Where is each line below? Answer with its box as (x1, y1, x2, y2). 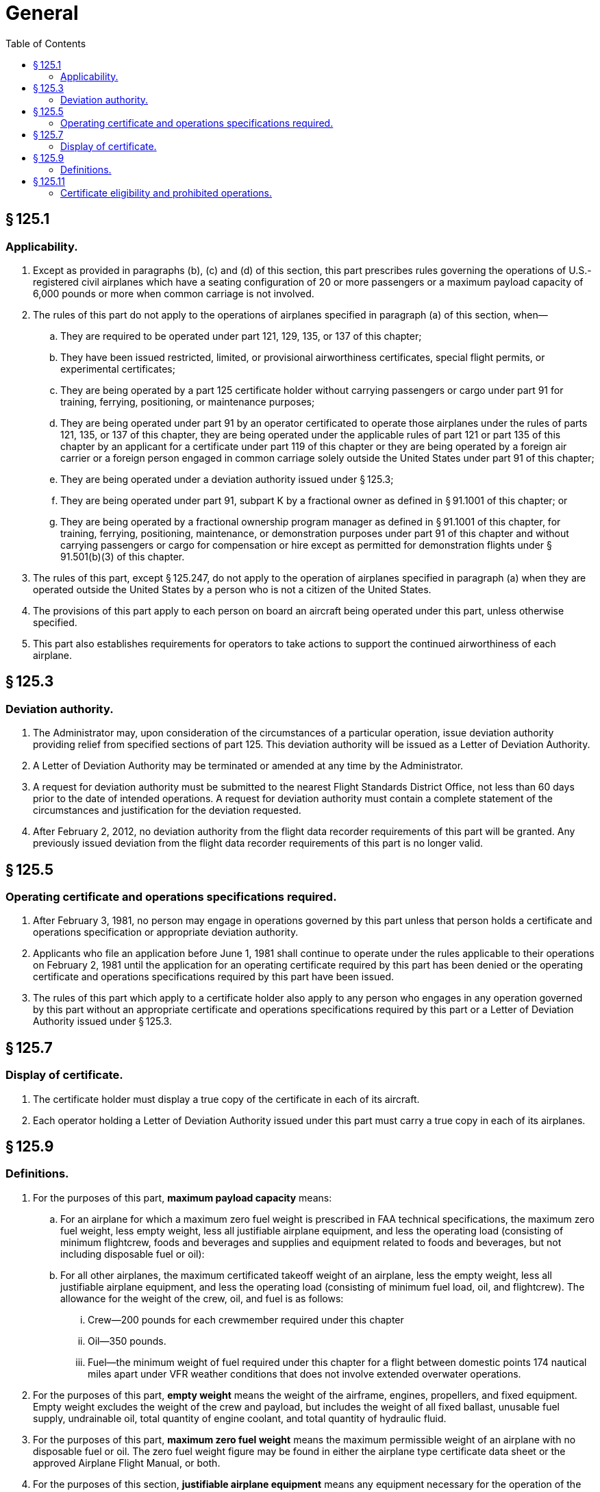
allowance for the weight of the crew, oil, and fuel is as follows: (60, 1292, 344, 1304)
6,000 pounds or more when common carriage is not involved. (33, 287, 314, 299)
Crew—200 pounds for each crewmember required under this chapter (88, 1313, 404, 1326)
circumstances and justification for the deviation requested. (33, 804, 301, 817)
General (5, 1, 79, 25)
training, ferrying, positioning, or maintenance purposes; (60, 395, 315, 408)
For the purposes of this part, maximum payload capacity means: (33, 1191, 332, 1204)
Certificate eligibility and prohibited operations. (60, 186, 272, 199)
